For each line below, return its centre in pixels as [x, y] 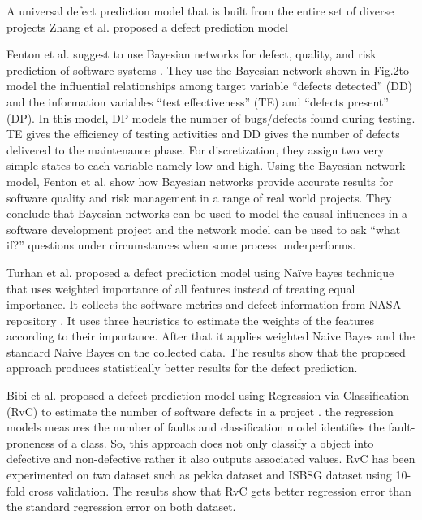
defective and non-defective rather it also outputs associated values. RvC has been [211, 459]
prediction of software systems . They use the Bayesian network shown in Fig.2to [208, 69]
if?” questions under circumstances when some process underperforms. [181, 245]
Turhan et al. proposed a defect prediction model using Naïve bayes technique [200, 272]
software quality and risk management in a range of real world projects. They [199, 197]
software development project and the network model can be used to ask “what [204, 229]
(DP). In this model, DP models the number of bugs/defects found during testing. [211, 117]
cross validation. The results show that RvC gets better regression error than [220, 490]
